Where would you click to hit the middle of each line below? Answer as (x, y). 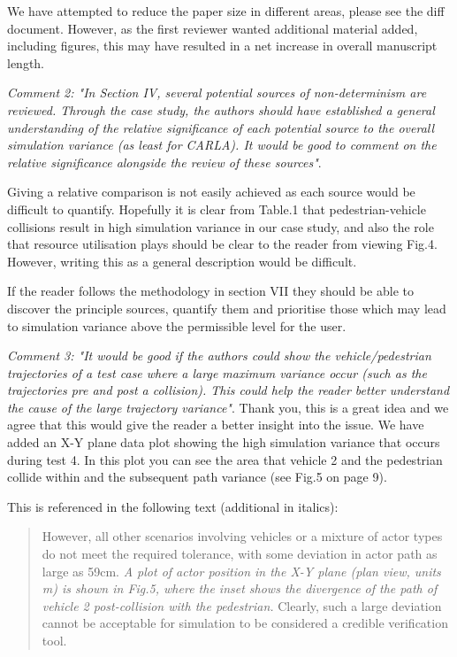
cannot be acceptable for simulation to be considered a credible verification (245, 623)
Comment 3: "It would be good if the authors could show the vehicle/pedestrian (219, 356)
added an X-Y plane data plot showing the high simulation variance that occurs (224, 442)
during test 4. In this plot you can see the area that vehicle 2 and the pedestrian (225, 459)
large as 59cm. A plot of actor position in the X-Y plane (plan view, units (241, 571)
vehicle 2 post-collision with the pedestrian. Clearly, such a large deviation (242, 605)
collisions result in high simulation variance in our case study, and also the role (221, 226)
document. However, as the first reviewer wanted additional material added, (213, 28)
